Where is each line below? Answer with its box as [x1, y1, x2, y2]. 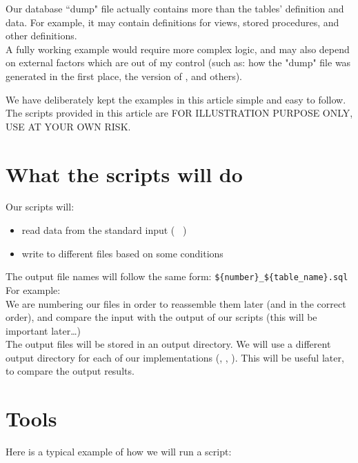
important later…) [6, 323, 81, 337]
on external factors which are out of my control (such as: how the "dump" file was [6, 55, 351, 70]
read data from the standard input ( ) [21, 223, 187, 237]
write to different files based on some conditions [21, 246, 223, 260]
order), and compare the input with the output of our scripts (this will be [6, 310, 317, 324]
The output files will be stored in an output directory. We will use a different [6, 337, 331, 351]
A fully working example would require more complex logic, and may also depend [6, 41, 350, 56]
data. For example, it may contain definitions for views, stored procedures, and [6, 14, 339, 29]
